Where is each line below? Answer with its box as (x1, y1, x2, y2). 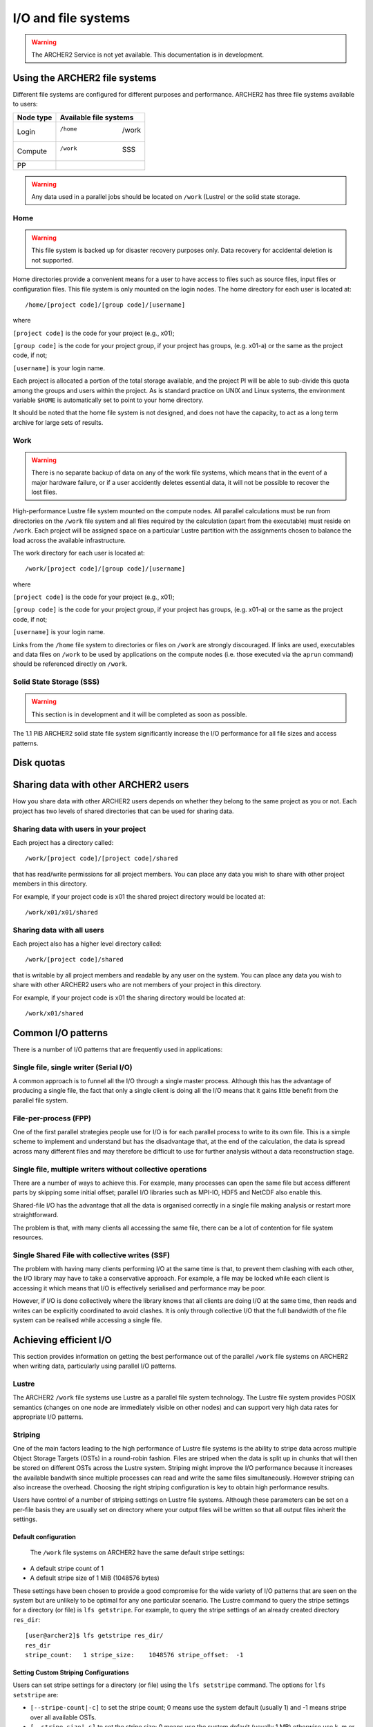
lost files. (31, 488, 58, 496)
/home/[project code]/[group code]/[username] (25, 300, 186, 309)
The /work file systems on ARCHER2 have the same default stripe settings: (30, 1548, 245, 1557)
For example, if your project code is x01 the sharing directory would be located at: (12, 993, 246, 1002)
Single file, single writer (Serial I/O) (12, 1062, 133, 1072)
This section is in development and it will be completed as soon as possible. (31, 710, 248, 718)
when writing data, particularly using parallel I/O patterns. (12, 1362, 177, 1371)
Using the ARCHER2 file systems (12, 72, 157, 84)
